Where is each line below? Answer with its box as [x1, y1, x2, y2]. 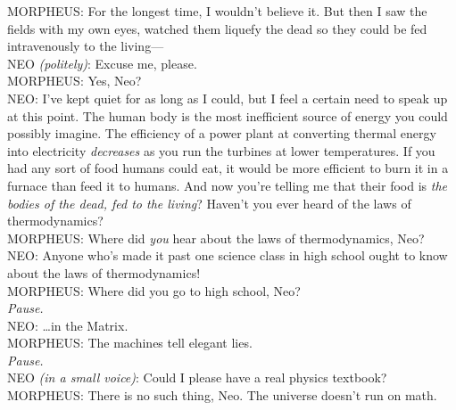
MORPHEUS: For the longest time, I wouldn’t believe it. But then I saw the [7, 2, 427, 20]
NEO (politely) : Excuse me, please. [7, 53, 197, 72]
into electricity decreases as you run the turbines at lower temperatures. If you [7, 141, 435, 160]
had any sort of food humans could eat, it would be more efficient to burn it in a [7, 159, 449, 177]
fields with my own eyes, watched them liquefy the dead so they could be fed [7, 19, 427, 37]
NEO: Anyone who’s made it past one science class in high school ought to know [7, 246, 448, 265]
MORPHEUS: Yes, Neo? [7, 71, 142, 90]
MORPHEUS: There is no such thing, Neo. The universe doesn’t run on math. [7, 386, 437, 405]
